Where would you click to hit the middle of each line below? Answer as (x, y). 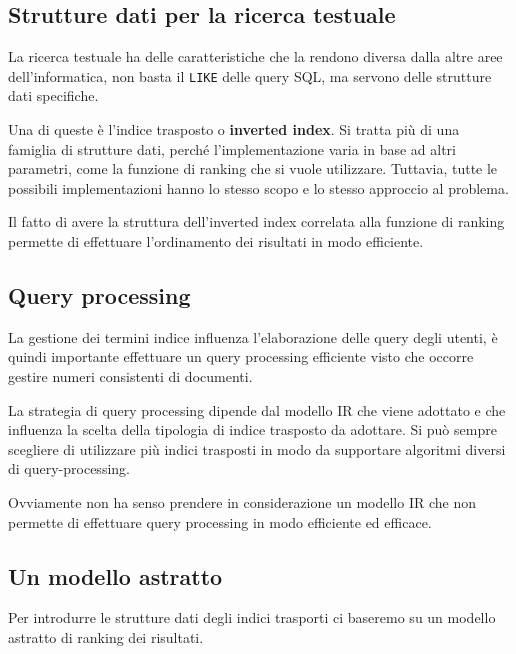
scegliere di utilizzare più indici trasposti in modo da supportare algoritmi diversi (257, 448)
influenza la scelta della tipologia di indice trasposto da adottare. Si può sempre (252, 429)
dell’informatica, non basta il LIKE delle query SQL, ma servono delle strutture (250, 75)
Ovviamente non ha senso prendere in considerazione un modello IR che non (242, 501)
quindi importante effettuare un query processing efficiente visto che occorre (241, 356)
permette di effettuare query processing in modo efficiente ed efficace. (220, 521)
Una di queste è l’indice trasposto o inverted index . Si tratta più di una (234, 129)
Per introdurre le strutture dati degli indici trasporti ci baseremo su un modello (252, 617)
